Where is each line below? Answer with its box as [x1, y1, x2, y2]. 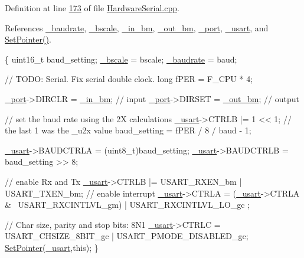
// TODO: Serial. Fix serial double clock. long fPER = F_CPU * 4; [5, 73, 253, 85]
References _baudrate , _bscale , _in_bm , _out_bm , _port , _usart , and [5, 21, 269, 34]
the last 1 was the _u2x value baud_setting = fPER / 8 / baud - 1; [5, 124, 251, 136]
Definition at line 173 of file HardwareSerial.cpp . [5, 2, 179, 14]
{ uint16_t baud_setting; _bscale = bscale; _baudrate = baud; [5, 53, 237, 65]
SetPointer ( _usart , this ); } [5, 241, 99, 253]
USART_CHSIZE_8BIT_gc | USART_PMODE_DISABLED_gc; [5, 230, 249, 242]
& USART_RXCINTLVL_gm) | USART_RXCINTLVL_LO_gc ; [5, 198, 250, 211]
